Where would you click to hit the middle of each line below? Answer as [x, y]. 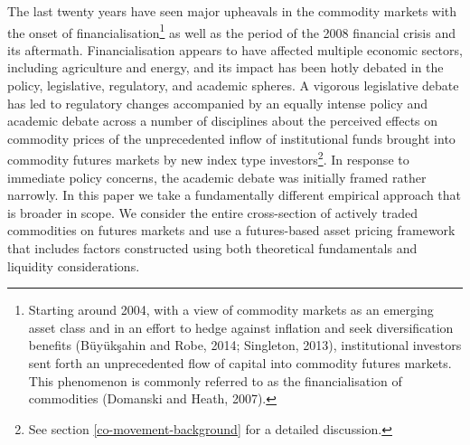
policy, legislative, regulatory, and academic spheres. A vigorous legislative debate [233, 85]
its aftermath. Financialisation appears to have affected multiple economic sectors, [235, 49]
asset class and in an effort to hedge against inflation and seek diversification [241, 327]
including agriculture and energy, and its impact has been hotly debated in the [226, 67]
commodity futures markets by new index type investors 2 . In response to [208, 158]
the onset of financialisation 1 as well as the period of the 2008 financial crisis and [231, 31]
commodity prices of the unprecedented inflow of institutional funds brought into [231, 138]
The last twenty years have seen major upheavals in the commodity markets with [232, 11]
